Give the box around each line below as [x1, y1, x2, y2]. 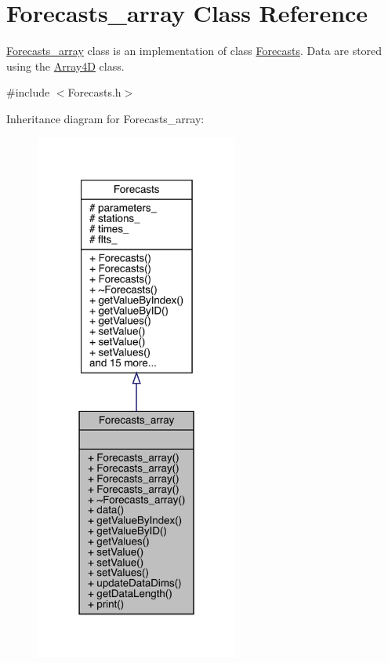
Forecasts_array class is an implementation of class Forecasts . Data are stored [6, 42, 383, 59]
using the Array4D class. [6, 57, 125, 74]
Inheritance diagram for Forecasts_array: [6, 110, 205, 126]
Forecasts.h [67, 84, 121, 100]
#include [6, 84, 50, 100]
